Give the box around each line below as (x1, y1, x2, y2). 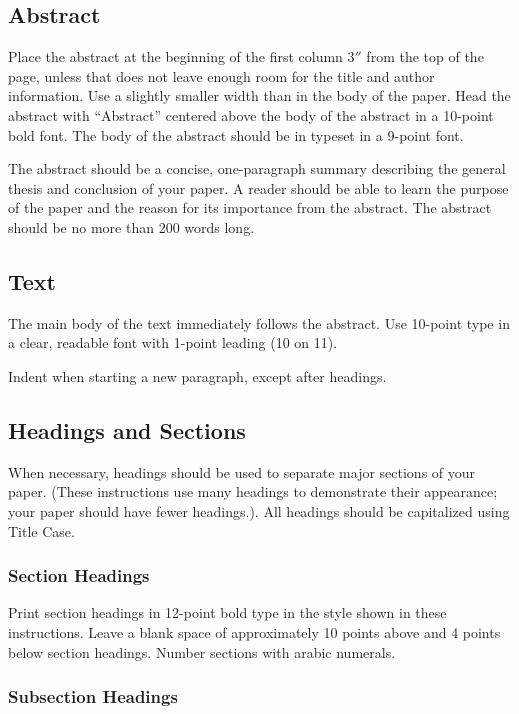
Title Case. (8, 520, 75, 541)
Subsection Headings (8, 684, 178, 709)
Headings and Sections (8, 414, 246, 445)
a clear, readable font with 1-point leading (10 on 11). (8, 332, 338, 353)
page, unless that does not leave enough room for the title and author (8, 65, 435, 86)
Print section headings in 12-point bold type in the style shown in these (8, 602, 447, 623)
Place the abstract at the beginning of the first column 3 (8, 46, 355, 67)
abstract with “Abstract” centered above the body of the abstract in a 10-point (8, 104, 494, 125)
